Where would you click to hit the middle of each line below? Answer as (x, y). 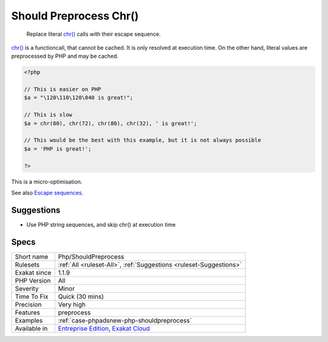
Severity (27, 289)
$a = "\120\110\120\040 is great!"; (79, 98)
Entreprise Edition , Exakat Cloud (104, 328)
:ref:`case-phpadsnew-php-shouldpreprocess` (125, 320)
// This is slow (48, 115)
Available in (31, 328)
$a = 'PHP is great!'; (58, 149)
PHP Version (33, 281)
